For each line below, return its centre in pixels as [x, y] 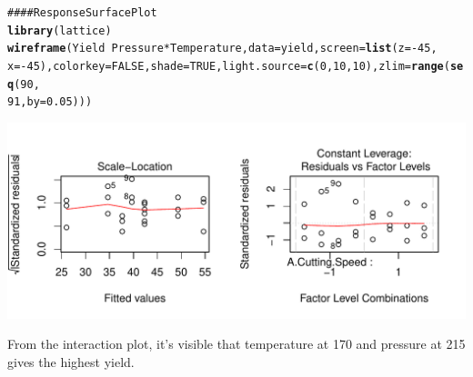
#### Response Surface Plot [82, 13]
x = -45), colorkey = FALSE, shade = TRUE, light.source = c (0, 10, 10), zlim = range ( [229, 66]
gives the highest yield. [71, 361]
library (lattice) [60, 30]
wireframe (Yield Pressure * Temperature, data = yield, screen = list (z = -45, [222, 49]
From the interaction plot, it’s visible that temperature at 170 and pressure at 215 [236, 344]
